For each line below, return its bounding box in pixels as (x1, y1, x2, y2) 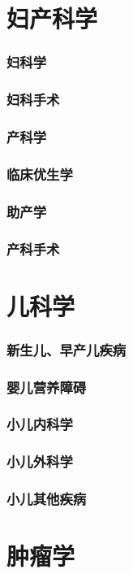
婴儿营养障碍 (6, 376, 87, 397)
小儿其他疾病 (6, 489, 87, 509)
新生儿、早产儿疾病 (6, 339, 127, 359)
